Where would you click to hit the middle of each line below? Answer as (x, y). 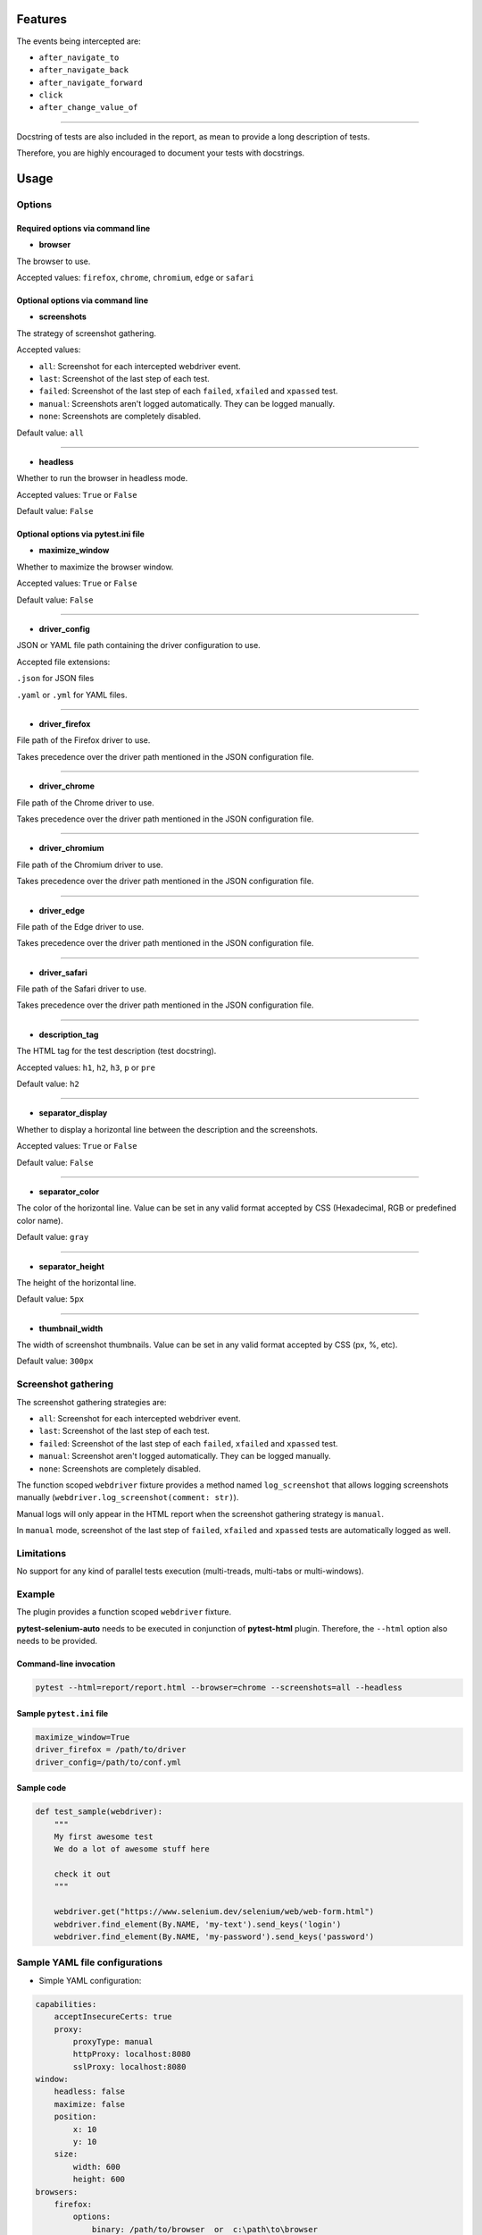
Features (42, 19)
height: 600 (99, 2180)
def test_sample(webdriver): (99, 1812)
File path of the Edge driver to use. (80, 926)
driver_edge (62, 910)
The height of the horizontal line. (76, 1282)
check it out (83, 1874)
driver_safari (63, 972)
